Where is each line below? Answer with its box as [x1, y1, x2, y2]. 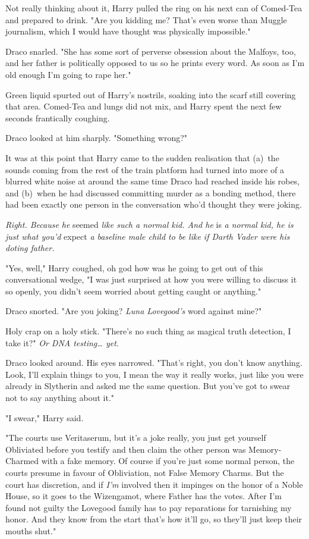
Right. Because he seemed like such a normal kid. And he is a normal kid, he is [5, 218, 294, 230]
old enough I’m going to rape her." [5, 68, 131, 80]
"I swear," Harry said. [5, 411, 84, 424]
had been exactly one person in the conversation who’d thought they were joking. [5, 198, 302, 211]
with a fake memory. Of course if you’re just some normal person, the [41, 455, 295, 467]
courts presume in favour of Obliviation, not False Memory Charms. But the [5, 466, 284, 478]
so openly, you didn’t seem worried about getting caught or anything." [5, 284, 261, 297]
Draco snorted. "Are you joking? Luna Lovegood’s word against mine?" [5, 305, 262, 317]
